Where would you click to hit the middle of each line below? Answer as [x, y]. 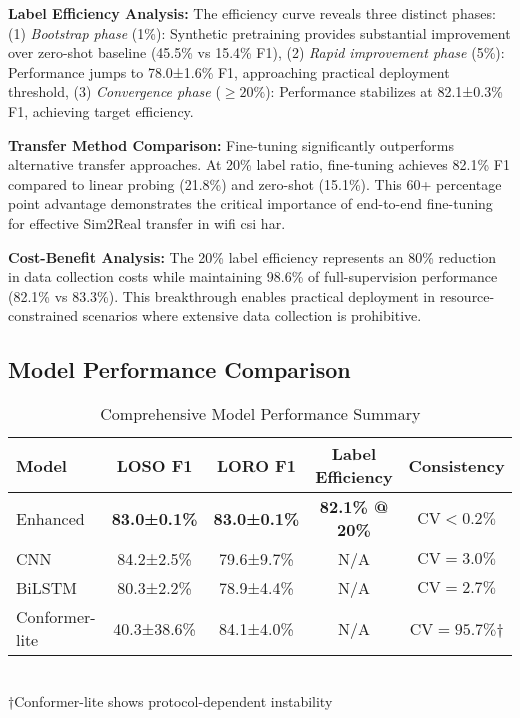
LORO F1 [256, 465]
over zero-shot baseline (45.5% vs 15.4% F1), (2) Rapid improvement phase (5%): [256, 52]
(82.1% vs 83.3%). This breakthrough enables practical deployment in [221, 295]
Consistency [456, 465]
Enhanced [50, 518]
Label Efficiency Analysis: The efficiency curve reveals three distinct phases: [252, 13]
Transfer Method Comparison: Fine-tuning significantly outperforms [231, 144]
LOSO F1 [154, 465]
